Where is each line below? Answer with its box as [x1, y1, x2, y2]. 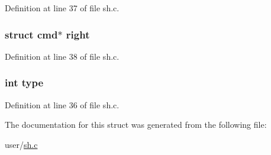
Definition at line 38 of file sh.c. [5, 50, 120, 62]
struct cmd [5, 27, 58, 41]
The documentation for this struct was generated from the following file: [5, 118, 267, 131]
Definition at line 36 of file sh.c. [5, 98, 120, 111]
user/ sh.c [5, 138, 38, 150]
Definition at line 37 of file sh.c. [5, 2, 120, 14]
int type [5, 75, 44, 90]
